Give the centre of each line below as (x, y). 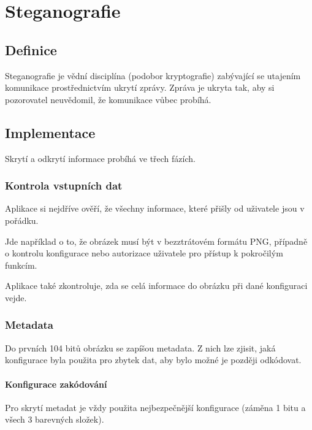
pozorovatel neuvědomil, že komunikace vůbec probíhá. (108, 99)
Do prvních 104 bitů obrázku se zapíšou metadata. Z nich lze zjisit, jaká (140, 347)
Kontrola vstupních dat (64, 186)
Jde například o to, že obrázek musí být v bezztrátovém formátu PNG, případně (156, 241)
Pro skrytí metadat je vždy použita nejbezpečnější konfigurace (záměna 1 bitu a (155, 407)
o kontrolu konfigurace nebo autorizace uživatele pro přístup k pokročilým (144, 253)
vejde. (16, 297)
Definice (31, 49)
